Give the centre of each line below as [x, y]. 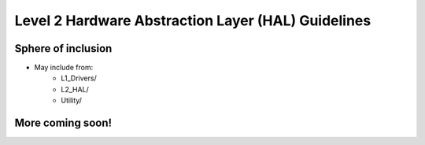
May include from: [64, 68]
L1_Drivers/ [79, 78]
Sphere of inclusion [63, 48]
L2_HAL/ [75, 89]
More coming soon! [63, 123]
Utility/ [72, 100]
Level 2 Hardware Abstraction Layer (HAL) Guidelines [193, 20]
